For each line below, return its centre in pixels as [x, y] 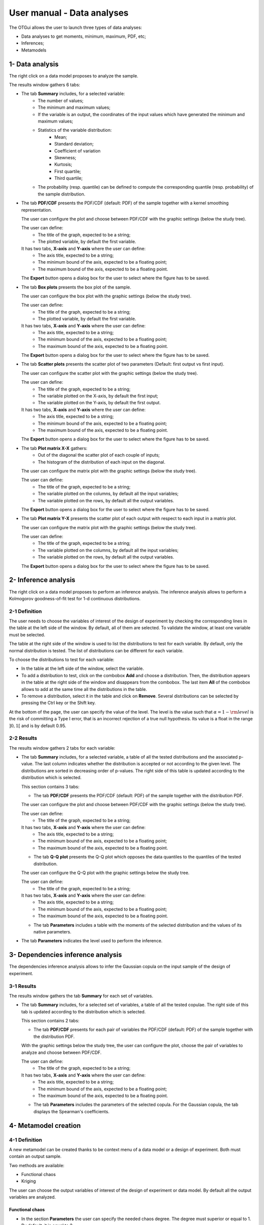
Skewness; [66, 157]
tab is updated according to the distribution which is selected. [84, 1011]
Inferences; [33, 43]
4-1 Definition [26, 1140]
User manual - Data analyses [69, 13]
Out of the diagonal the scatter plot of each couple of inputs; [99, 455]
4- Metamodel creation [45, 1125]
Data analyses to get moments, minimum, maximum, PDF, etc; [84, 36]
